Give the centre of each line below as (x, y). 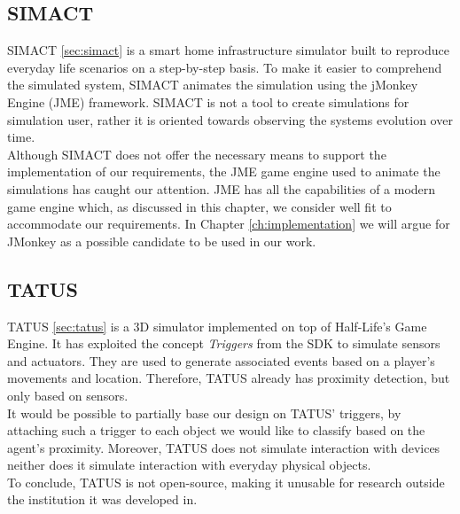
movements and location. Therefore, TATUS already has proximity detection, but (229, 378)
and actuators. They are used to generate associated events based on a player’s (221, 360)
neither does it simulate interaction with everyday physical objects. (189, 465)
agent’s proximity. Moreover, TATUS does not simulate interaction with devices (224, 447)
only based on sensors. (68, 395)
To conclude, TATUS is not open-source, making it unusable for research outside (226, 482)
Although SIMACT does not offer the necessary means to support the (197, 154)
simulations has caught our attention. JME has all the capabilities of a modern (222, 188)
